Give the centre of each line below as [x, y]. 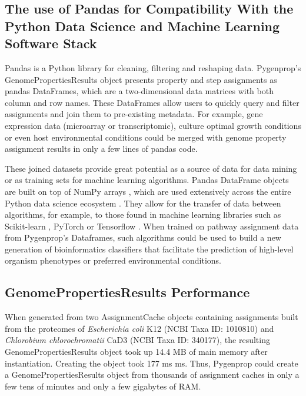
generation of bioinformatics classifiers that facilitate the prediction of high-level [149, 249]
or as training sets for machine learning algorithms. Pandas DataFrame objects [147, 180]
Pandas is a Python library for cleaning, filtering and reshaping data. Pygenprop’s [153, 67]
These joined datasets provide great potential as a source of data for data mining [151, 168]
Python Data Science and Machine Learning [142, 26]
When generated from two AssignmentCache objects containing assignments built [152, 317]
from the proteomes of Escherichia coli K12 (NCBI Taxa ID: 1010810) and [139, 328]
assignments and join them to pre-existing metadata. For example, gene [134, 114]
